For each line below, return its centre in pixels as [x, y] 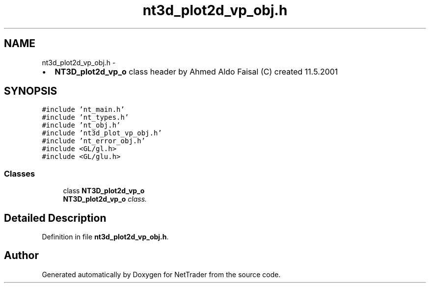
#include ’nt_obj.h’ [81, 125]
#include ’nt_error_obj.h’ [94, 141]
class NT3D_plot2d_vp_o [104, 191]
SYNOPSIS [31, 91]
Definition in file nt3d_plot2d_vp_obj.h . [105, 237]
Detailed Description [55, 218]
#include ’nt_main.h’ [83, 110]
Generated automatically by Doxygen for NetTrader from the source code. [161, 274]
